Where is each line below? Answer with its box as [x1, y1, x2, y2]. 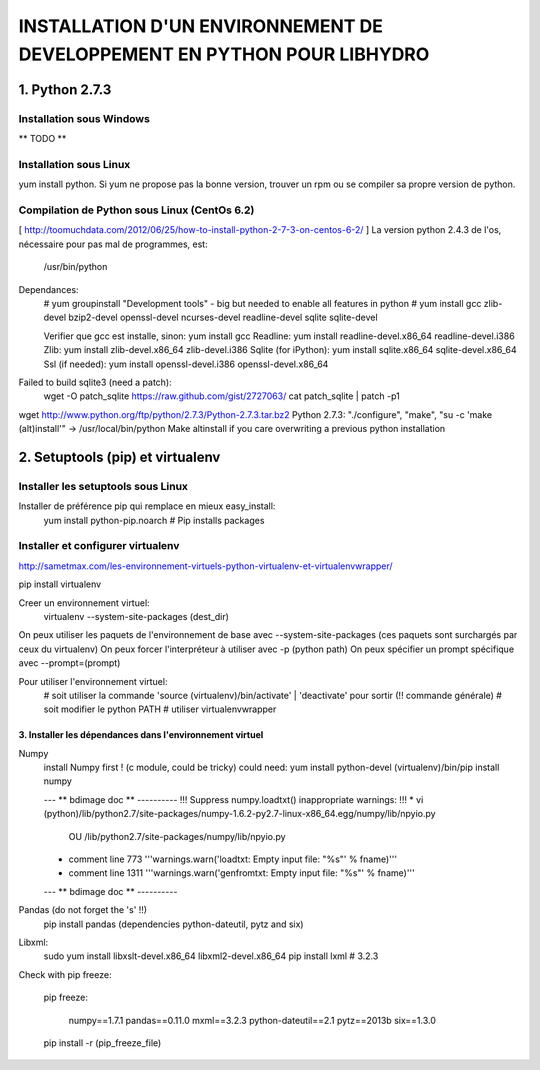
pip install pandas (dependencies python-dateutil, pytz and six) [43, 918, 304, 930]
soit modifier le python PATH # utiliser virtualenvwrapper [43, 703, 277, 715]
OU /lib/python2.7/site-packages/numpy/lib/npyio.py [68, 830, 286, 842]
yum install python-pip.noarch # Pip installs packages [43, 514, 265, 526]
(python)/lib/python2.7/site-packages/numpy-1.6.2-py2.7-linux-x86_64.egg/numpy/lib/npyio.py [43, 808, 436, 820]
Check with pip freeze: [18, 968, 112, 980]
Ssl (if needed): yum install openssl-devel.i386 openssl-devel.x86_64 [43, 358, 329, 370]
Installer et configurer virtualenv [18, 539, 180, 553]
